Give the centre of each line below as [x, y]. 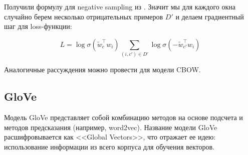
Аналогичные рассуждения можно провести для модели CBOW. [102, 70]
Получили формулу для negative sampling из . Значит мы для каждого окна [120, 6]
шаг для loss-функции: [38, 26]
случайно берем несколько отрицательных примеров [84, 16]
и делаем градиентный [210, 16]
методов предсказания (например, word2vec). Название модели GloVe [111, 127]
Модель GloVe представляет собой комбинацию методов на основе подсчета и [123, 117]
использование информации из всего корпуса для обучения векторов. [109, 146]
